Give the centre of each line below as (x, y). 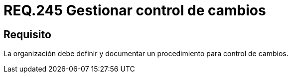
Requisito (27, 34)
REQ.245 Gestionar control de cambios (135, 10)
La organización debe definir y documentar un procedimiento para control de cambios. (146, 54)
